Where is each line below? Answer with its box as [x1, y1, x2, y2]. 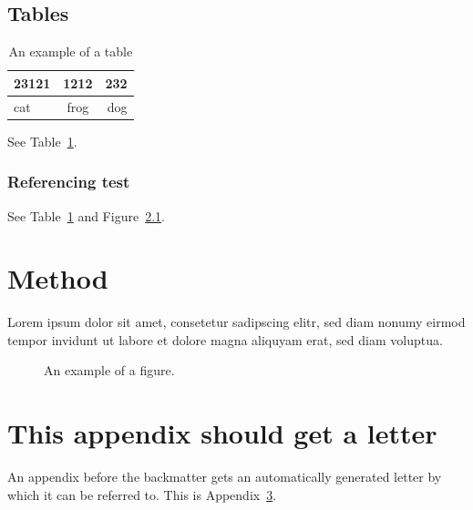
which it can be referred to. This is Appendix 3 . [7, 484, 277, 504]
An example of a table [8, 42, 133, 61]
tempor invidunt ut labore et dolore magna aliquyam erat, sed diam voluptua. [7, 330, 443, 349]
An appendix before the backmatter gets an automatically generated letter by [7, 467, 442, 486]
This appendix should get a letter [7, 414, 437, 452]
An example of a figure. [44, 361, 175, 380]
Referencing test [7, 170, 130, 193]
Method [7, 260, 108, 297]
